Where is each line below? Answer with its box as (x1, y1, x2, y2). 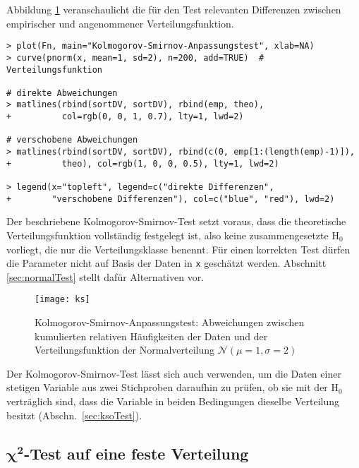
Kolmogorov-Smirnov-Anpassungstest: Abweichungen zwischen (35, 315, 305, 330)
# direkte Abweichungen (6, 88, 118, 98)
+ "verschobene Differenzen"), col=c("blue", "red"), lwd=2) (6, 193, 335, 204)
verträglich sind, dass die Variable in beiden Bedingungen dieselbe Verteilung (6, 394, 340, 409)
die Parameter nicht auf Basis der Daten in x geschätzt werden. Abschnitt (6, 256, 327, 270)
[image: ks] (35, 294, 90, 305)
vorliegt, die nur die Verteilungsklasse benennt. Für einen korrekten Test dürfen (6, 241, 351, 256)
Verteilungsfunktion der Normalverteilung (35, 342, 215, 357)
